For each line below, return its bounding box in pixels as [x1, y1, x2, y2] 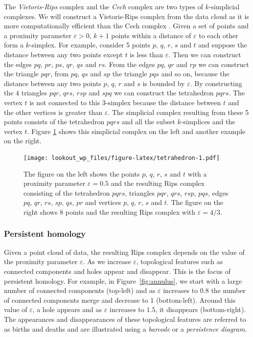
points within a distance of [111, 30, 191, 40]
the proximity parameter [4, 256, 78, 267]
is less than [130, 49, 163, 59]
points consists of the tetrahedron [4, 116, 105, 127]
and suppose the [198, 40, 247, 50]
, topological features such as [136, 256, 223, 267]
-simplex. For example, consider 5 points [29, 40, 151, 50]
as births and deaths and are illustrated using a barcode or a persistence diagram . [4, 323, 247, 334]
